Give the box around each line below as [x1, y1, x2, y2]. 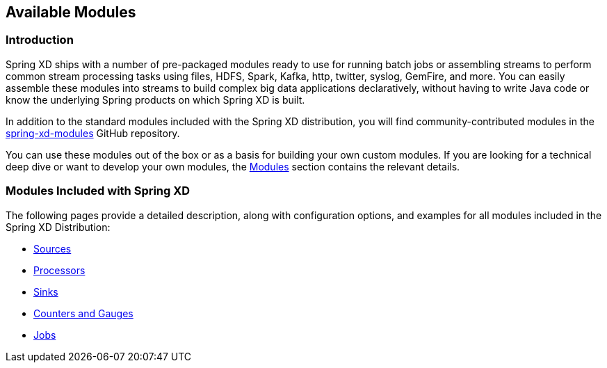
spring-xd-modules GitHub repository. [6, 127, 180, 139]
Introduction [6, 33, 74, 47]
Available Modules [6, 3, 136, 21]
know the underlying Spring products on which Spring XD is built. [6, 93, 305, 106]
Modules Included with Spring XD [6, 184, 191, 198]
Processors [33, 264, 86, 276]
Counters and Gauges [33, 307, 133, 319]
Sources [33, 242, 72, 255]
